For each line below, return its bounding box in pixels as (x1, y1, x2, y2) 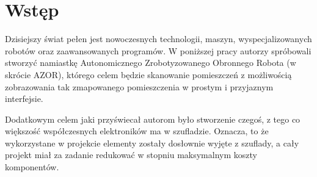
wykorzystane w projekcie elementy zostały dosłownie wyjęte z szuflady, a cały (5, 136, 299, 149)
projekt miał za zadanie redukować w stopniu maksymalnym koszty (5, 148, 257, 161)
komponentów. (5, 161, 59, 173)
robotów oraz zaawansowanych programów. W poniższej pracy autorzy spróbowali (5, 44, 312, 57)
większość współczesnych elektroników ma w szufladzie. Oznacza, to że (5, 125, 269, 137)
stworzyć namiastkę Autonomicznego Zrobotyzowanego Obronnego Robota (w (5, 56, 296, 69)
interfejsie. (5, 92, 43, 105)
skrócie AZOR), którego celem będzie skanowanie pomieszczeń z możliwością (5, 68, 292, 81)
